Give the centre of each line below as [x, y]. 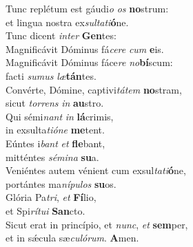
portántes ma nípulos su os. [61, 183]
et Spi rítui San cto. [45, 210]
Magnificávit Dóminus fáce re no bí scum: [89, 62]
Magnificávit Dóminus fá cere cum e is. [85, 49]
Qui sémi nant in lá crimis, [60, 116]
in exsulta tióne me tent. [55, 130]
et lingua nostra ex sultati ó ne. [67, 22]
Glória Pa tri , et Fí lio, [51, 197]
